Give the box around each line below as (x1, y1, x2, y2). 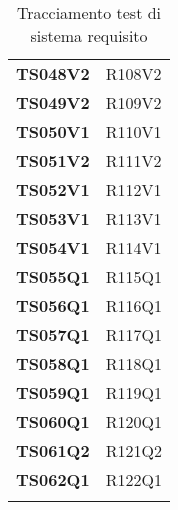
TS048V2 (16, 62, 90, 85)
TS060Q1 (16, 410, 90, 433)
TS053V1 (16, 207, 90, 230)
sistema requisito (30, 24, 148, 47)
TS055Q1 (16, 265, 90, 288)
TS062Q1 (16, 468, 90, 491)
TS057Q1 (16, 323, 90, 346)
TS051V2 (16, 149, 90, 172)
